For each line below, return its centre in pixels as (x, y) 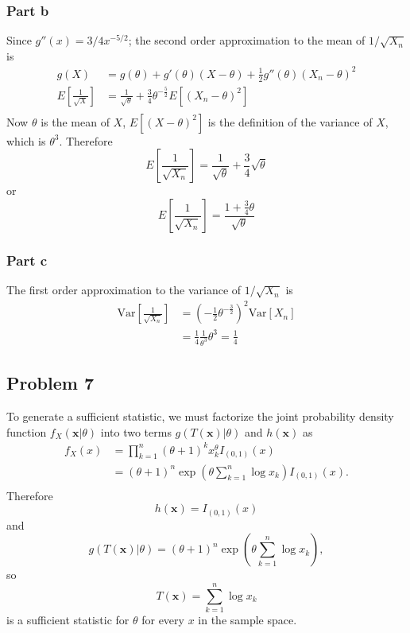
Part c (27, 260)
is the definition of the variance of (290, 121)
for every (163, 619)
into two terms (136, 431)
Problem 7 (50, 383)
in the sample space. (248, 619)
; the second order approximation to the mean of (247, 40)
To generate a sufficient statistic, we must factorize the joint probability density (200, 416)
